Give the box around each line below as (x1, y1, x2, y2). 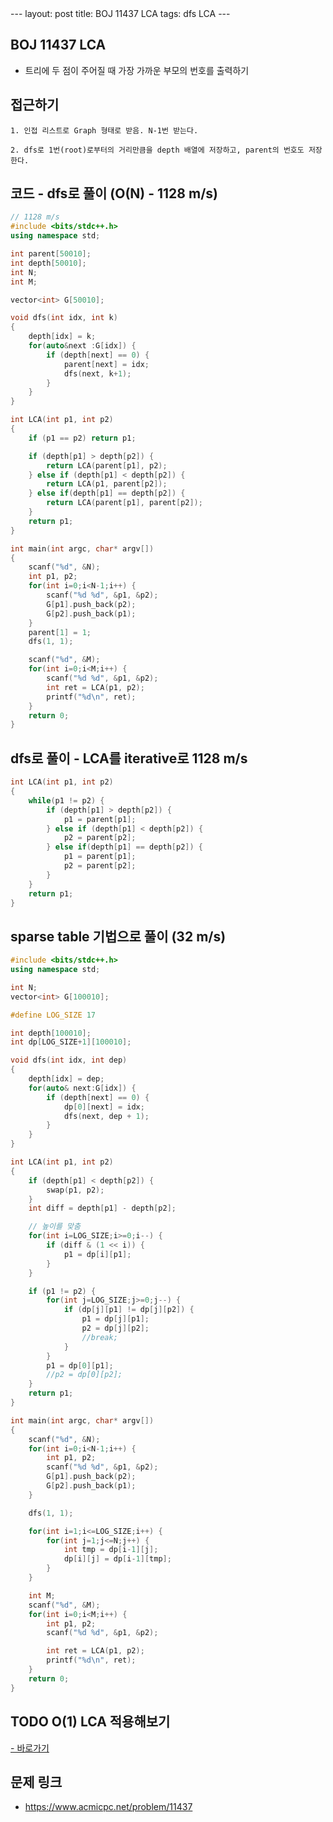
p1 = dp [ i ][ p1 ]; (63, 1249, 132, 1259)
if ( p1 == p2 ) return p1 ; (28, 433, 137, 443)
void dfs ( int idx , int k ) (10, 313, 118, 323)
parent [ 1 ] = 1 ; (28, 627, 92, 637)
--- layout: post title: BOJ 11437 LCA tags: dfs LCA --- (10, 8, 231, 19)
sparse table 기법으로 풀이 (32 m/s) (10, 928, 227, 945)
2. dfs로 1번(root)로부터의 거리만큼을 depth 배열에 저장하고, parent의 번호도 (10, 145, 305, 155)
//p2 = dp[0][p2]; (46, 1370, 123, 1380)
